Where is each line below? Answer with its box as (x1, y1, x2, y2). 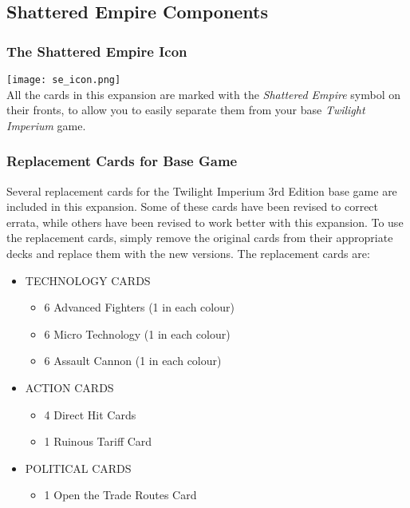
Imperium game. (6, 117, 86, 133)
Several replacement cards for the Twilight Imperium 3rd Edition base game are (6, 182, 397, 199)
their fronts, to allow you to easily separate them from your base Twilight (6, 101, 365, 118)
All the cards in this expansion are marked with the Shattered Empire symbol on (6, 85, 400, 102)
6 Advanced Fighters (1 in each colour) (44, 299, 235, 316)
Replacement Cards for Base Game (6, 151, 238, 171)
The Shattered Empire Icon (6, 41, 187, 61)
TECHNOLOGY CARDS (25, 272, 151, 288)
